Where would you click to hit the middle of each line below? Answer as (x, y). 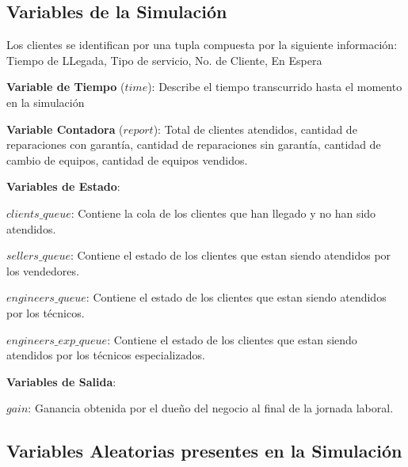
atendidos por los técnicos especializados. (106, 355)
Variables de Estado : (63, 186)
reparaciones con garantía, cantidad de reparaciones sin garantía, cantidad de (194, 144)
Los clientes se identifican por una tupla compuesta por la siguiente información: (202, 45)
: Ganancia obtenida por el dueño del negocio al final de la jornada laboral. (211, 408)
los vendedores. (43, 270)
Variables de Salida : (61, 381)
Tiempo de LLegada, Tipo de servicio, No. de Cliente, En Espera (164, 60)
